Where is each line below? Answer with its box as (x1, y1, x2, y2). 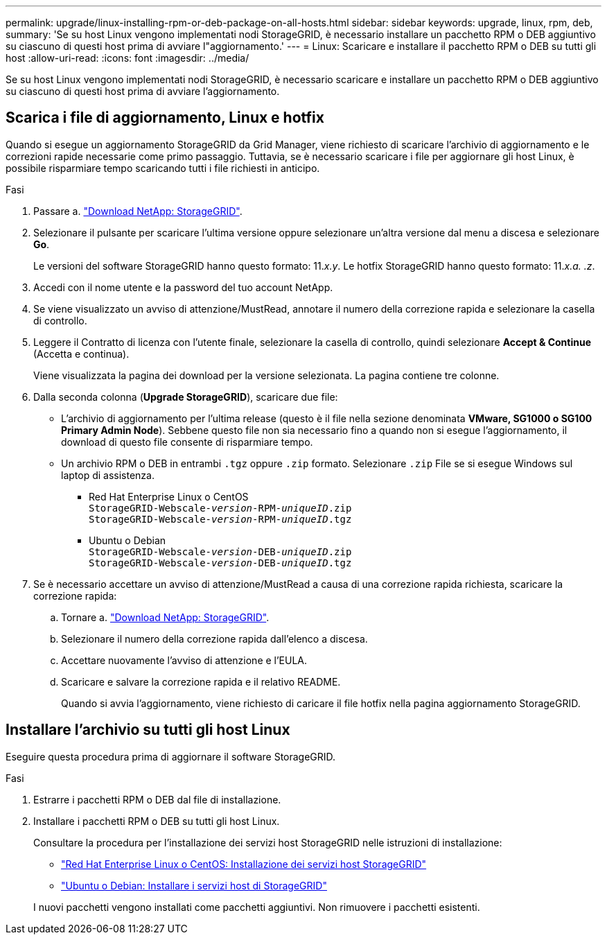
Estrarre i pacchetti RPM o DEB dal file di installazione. (33, 793, 281, 806)
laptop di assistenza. (61, 469, 155, 481)
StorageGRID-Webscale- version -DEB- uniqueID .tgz (89, 557, 352, 568)
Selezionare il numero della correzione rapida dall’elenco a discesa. (61, 632, 368, 645)
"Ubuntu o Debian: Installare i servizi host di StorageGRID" (61, 879, 327, 891)
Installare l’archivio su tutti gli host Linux (6, 721, 290, 739)
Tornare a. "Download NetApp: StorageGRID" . (61, 611, 270, 623)
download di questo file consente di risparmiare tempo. (61, 435, 313, 448)
